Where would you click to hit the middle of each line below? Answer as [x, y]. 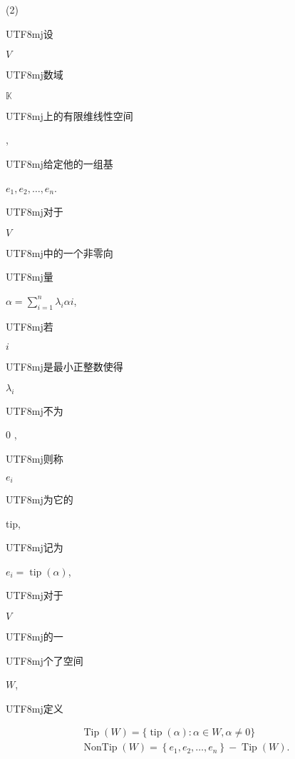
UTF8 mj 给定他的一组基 [59, 163]
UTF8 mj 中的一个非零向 [59, 252]
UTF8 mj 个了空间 [45, 660]
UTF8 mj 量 [30, 277]
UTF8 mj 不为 [35, 410]
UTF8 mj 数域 [35, 75]
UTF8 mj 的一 [35, 636]
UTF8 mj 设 [30, 33]
